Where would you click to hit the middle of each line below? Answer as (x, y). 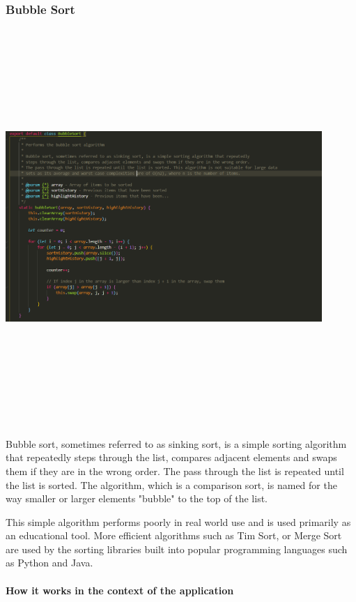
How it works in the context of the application (120, 590)
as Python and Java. (49, 563)
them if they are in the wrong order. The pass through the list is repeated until (175, 471)
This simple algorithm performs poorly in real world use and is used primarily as (178, 521)
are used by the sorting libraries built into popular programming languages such (177, 549)
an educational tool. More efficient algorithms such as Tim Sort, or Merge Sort (174, 535)
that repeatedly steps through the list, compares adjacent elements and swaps (171, 457)
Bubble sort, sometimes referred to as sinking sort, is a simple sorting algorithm (176, 443)
